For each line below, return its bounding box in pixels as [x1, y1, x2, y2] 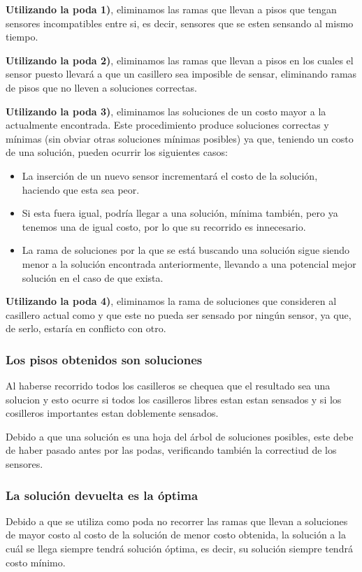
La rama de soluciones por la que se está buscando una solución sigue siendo [22, 243, 350, 257]
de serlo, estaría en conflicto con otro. [6, 321, 166, 336]
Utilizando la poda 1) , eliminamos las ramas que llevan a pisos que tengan [6, 2, 337, 16]
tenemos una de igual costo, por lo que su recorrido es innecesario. [22, 219, 306, 234]
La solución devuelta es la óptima [6, 486, 198, 503]
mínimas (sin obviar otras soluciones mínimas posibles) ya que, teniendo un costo [6, 131, 354, 145]
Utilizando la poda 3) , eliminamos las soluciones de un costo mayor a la [6, 103, 326, 118]
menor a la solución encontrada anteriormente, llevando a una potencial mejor [22, 256, 356, 271]
